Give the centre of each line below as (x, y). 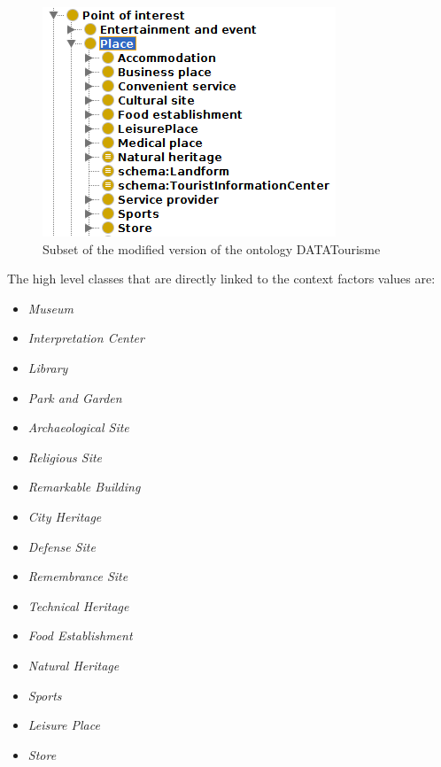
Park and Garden (75, 397)
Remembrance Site (78, 576)
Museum (51, 308)
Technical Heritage (78, 605)
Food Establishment (80, 635)
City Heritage (65, 516)
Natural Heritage (73, 665)
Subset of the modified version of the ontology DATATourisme (212, 248)
